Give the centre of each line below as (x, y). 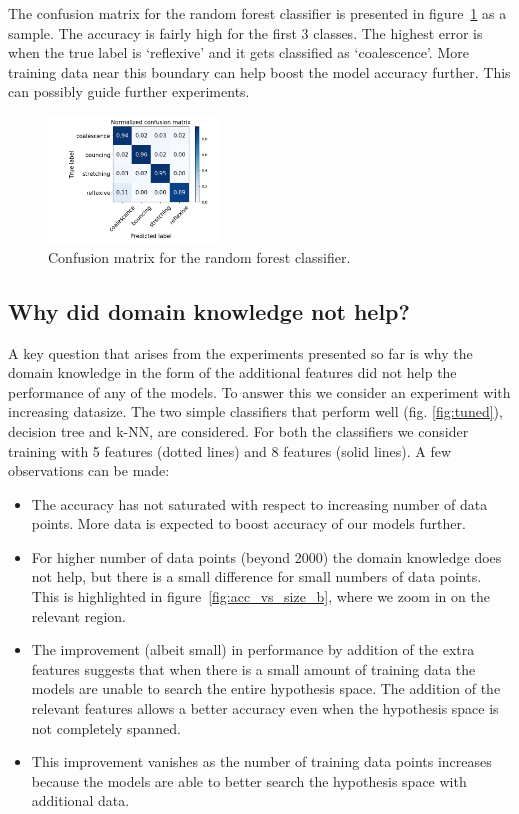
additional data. (80, 800)
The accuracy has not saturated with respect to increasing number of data (259, 503)
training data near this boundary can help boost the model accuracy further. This (259, 71)
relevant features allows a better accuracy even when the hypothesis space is (265, 708)
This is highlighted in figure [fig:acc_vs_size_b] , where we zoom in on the (260, 596)
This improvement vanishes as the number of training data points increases (261, 761)
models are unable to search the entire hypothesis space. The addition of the (266, 688)
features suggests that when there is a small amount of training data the (253, 668)
